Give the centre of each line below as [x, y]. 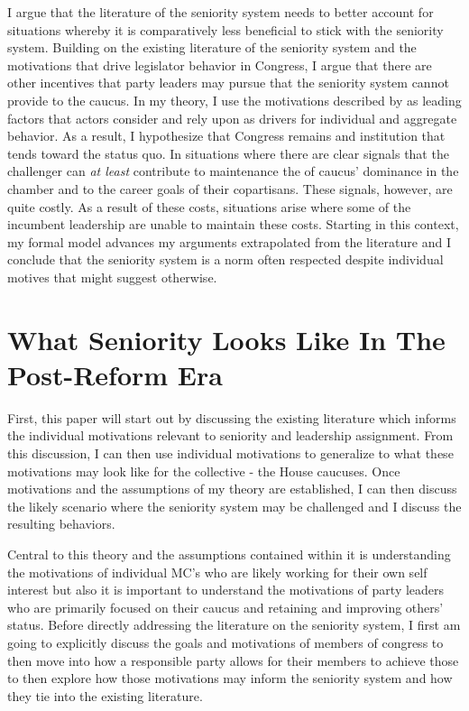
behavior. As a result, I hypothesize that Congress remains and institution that [226, 136]
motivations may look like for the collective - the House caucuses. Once [204, 471]
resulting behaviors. [61, 524]
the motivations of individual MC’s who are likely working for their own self [217, 572]
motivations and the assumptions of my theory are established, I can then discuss [232, 489]
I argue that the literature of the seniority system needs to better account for [221, 12]
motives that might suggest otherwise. [112, 277]
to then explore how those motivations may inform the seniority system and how [230, 678]
